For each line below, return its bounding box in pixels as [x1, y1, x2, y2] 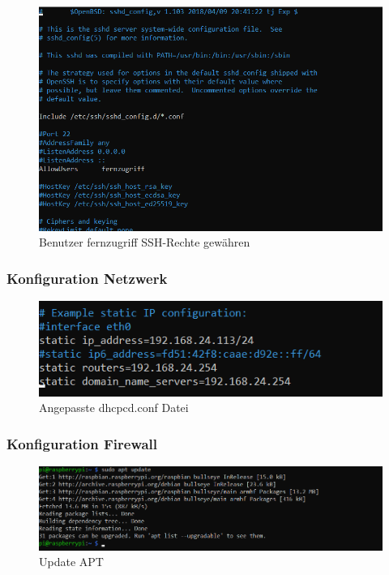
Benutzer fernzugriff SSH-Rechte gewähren [39, 234, 250, 251]
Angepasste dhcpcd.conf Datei [39, 399, 189, 416]
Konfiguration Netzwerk [6, 268, 168, 288]
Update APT [39, 553, 104, 570]
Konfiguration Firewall [6, 433, 158, 453]
